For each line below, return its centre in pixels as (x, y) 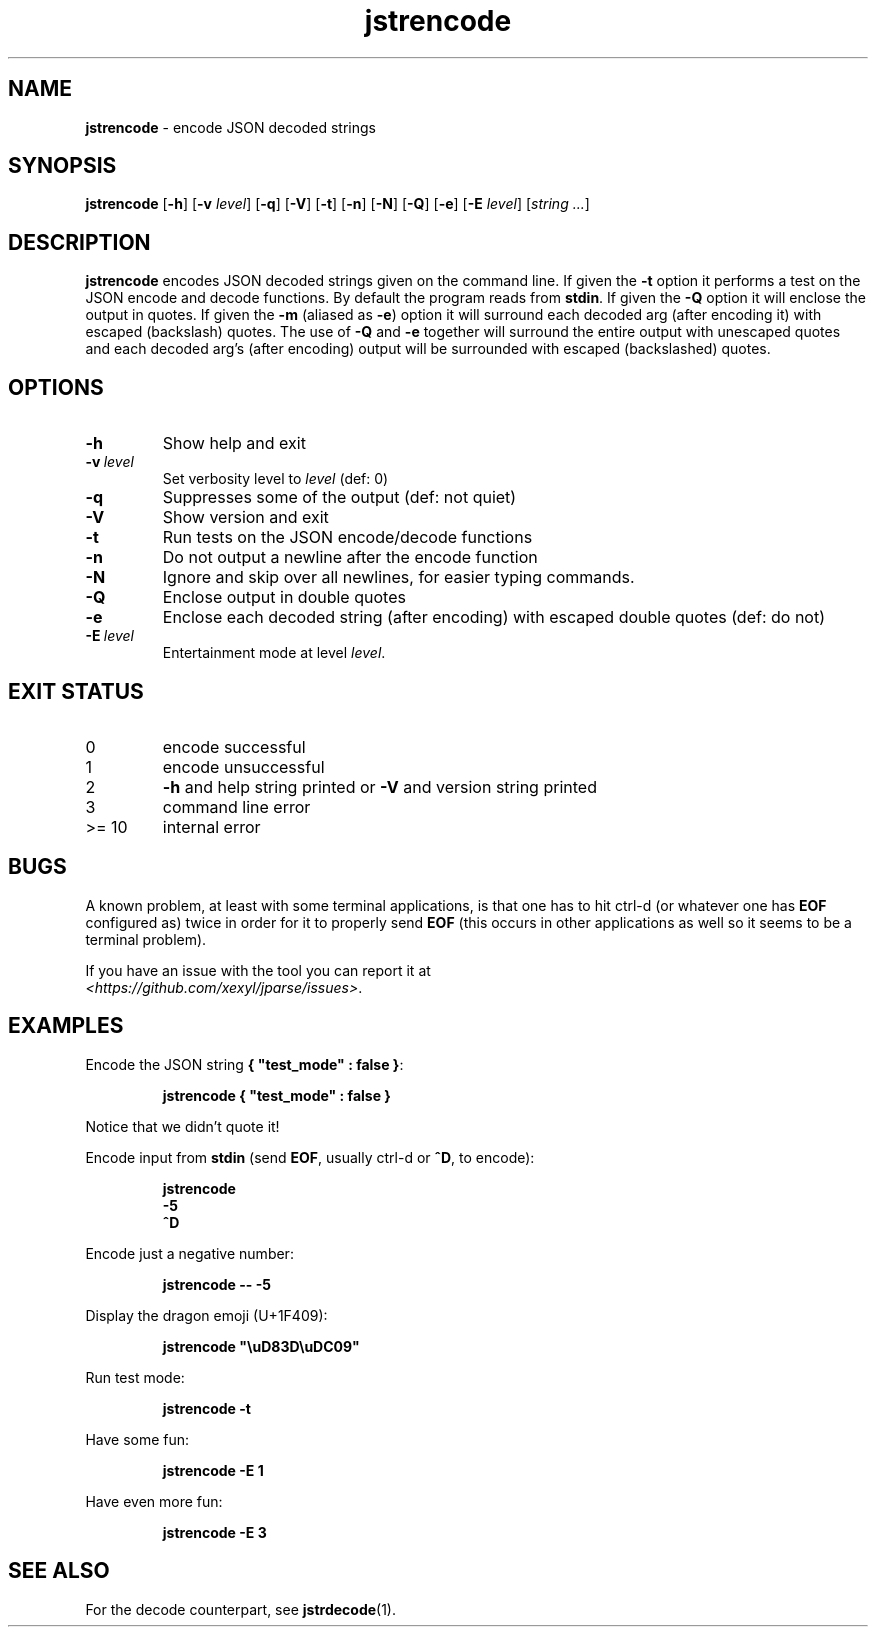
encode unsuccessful (243, 766)
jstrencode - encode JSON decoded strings (230, 127)
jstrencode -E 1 (213, 1470)
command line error (236, 806)
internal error (211, 826)
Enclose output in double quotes (284, 597)
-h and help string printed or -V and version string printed (379, 786)
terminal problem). (146, 939)
